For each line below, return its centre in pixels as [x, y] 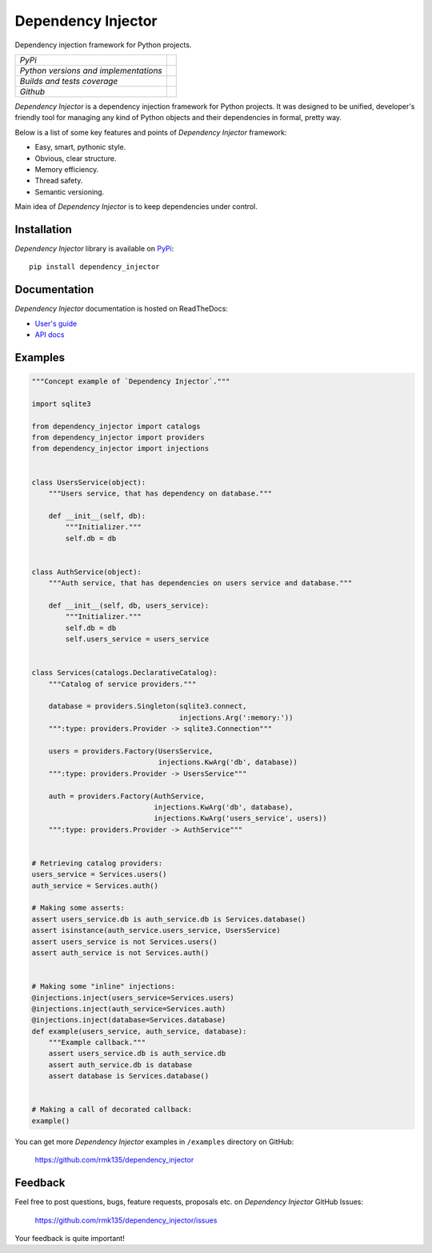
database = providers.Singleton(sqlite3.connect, [148, 706]
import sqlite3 [61, 404]
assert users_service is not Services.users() [124, 942]
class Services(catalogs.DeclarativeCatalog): [124, 673]
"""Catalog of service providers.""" [122, 684]
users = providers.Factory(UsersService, [131, 751]
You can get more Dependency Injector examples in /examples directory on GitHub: [154, 1142]
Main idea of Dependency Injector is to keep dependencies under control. [136, 207]
